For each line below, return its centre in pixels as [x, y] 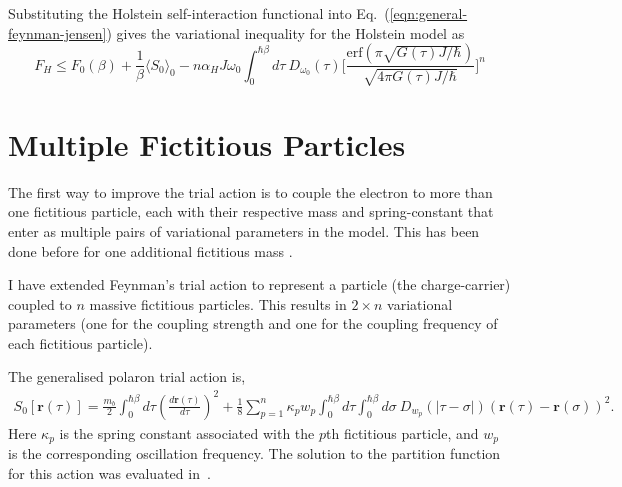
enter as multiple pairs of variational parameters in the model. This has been [244, 230]
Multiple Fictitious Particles [207, 143]
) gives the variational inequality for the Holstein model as [285, 32]
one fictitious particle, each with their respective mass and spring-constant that [251, 211]
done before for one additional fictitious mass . [150, 250]
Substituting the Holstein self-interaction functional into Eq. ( [199, 13]
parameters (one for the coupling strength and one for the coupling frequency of [253, 323]
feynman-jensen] [57, 32]
